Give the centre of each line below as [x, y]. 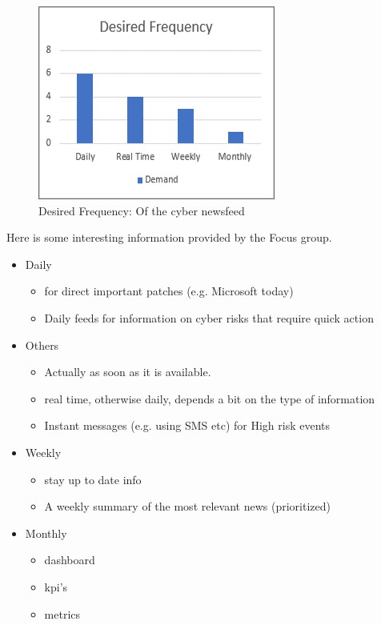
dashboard [70, 560]
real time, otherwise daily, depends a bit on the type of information [210, 398]
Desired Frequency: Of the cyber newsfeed [142, 210]
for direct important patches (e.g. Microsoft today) [169, 291]
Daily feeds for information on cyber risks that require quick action [209, 317]
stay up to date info [93, 479]
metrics [62, 613]
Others [42, 345]
